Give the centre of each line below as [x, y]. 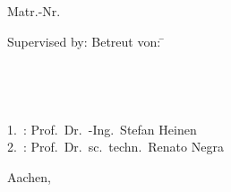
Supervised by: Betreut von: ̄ [86, 41]
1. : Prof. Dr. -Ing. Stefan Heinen [102, 129]
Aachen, [29, 176]
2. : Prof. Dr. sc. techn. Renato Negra [115, 147]
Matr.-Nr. [34, 11]
